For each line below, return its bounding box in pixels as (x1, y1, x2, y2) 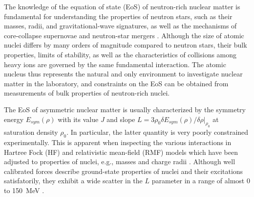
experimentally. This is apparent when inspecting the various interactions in (4, 137, 232, 148)
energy (4, 114, 24, 124)
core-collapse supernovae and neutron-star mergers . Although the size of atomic (4, 30, 244, 40)
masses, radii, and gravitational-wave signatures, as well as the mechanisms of (4, 21, 237, 31)
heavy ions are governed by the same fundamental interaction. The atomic (4, 59, 226, 69)
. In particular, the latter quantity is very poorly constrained (66, 127, 249, 137)
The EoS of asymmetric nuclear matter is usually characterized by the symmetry (4, 104, 246, 114)
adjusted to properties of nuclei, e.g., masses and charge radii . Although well (4, 156, 235, 167)
